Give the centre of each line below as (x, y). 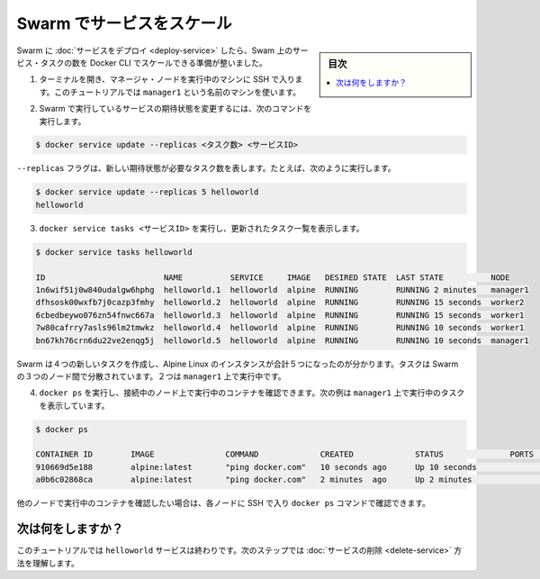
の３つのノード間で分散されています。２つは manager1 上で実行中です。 (152, 376)
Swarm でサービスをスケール (125, 23)
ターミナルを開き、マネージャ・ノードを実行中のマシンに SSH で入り (167, 79)
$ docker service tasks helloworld (114, 252)
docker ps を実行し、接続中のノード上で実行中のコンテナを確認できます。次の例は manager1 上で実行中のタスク (252, 393)
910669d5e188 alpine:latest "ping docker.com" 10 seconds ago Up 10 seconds (256, 467)
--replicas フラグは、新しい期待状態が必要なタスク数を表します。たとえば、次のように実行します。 (206, 168)
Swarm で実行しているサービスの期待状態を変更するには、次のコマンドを (175, 109)
